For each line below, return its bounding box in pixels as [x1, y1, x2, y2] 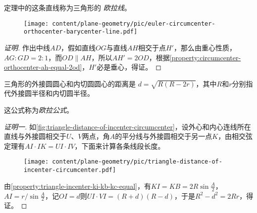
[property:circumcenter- [169, 52, 241, 62]
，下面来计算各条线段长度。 [74, 140, 165, 151]
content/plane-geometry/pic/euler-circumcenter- [52, 20, 215, 27]
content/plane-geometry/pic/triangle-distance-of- [52, 158, 222, 166]
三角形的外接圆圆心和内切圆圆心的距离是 [4, 78, 136, 88]
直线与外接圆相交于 [4, 131, 66, 141]
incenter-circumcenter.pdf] [24, 167, 116, 174]
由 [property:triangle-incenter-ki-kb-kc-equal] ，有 [4, 180, 151, 191]
